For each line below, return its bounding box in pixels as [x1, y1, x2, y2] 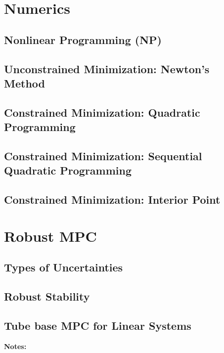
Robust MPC [4, 225, 97, 246]
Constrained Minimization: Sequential [4, 148, 202, 163]
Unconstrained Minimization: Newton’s [4, 61, 210, 76]
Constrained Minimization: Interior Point [4, 192, 221, 207]
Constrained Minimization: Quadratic [4, 104, 200, 120]
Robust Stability [4, 289, 90, 304]
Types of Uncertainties [4, 260, 123, 275]
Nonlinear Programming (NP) [4, 32, 162, 47]
